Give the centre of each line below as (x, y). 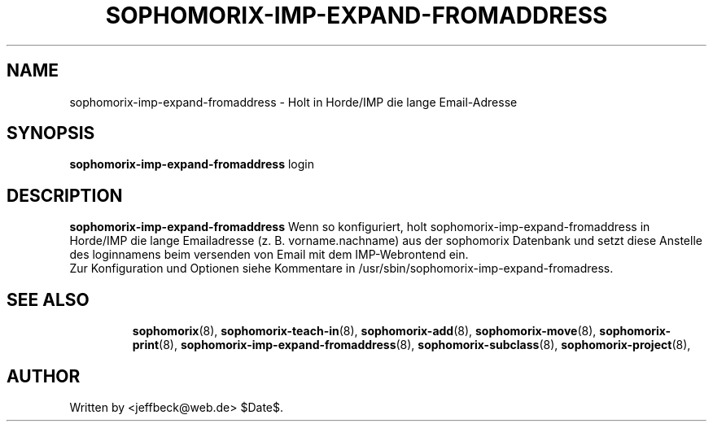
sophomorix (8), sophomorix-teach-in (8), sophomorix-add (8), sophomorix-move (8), (364, 331)
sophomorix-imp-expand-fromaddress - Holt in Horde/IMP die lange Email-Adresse (293, 102)
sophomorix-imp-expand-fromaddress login (192, 164)
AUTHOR (44, 376)
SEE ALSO (48, 299)
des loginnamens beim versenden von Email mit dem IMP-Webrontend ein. (269, 255)
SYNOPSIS (51, 133)
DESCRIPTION (65, 195)
